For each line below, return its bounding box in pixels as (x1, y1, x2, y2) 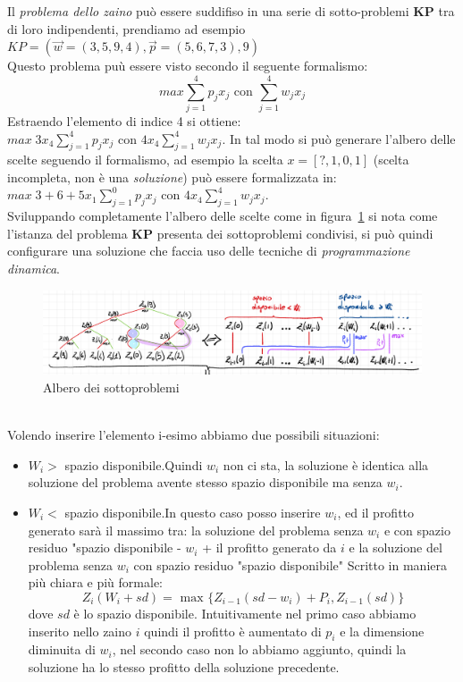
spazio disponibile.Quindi (64, 455, 203, 474)
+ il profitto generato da (202, 538, 337, 557)
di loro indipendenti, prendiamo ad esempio (7, 19, 246, 38)
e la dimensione (340, 621, 425, 640)
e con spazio (383, 520, 450, 539)
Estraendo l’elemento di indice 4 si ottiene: (7, 111, 241, 130)
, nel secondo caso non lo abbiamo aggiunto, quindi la (112, 640, 407, 659)
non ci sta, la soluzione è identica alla (223, 455, 429, 474)
